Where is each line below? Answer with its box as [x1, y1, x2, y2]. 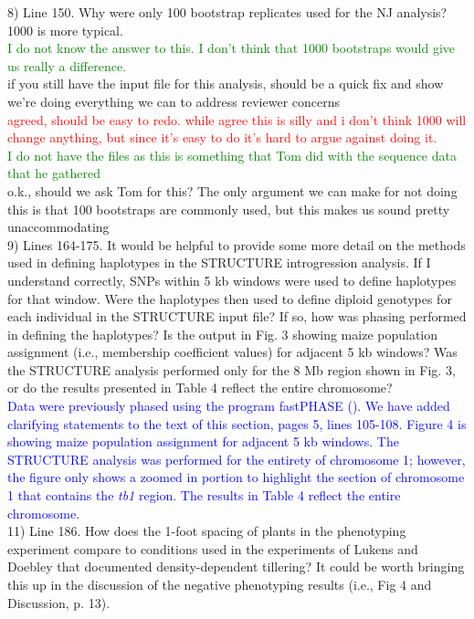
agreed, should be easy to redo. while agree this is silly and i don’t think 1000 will [7, 110, 467, 129]
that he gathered [7, 163, 100, 183]
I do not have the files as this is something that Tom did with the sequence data [7, 145, 457, 164]
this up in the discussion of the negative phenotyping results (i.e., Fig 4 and [7, 575, 432, 593]
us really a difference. [7, 56, 127, 75]
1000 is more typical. [7, 20, 123, 39]
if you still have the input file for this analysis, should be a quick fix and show [7, 74, 444, 93]
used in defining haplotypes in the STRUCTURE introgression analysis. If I [7, 253, 431, 272]
